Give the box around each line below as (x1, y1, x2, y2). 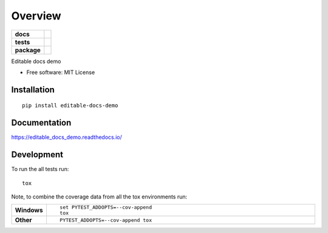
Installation (11, 84, 55, 95)
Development (11, 149, 64, 160)
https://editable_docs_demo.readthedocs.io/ (11, 133, 123, 141)
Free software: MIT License (26, 69, 95, 76)
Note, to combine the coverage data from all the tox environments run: (11, 193, 188, 200)
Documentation (11, 118, 72, 128)
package (15, 46, 41, 54)
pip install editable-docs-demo (22, 102, 118, 109)
